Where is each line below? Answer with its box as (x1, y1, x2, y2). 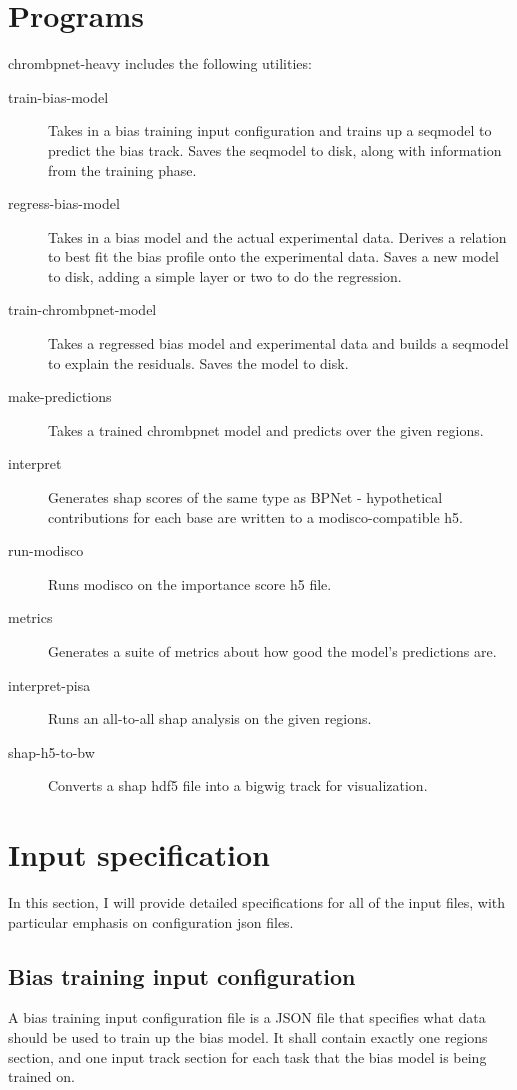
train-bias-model (8, 86, 109, 107)
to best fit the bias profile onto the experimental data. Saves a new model (48, 246, 500, 267)
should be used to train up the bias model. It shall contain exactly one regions (8, 1027, 488, 1048)
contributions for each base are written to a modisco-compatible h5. (48, 506, 463, 527)
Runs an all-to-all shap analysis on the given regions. (48, 708, 372, 729)
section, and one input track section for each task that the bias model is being (8, 1046, 487, 1067)
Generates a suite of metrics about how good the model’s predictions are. (48, 641, 497, 661)
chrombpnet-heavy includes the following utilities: (8, 53, 312, 74)
